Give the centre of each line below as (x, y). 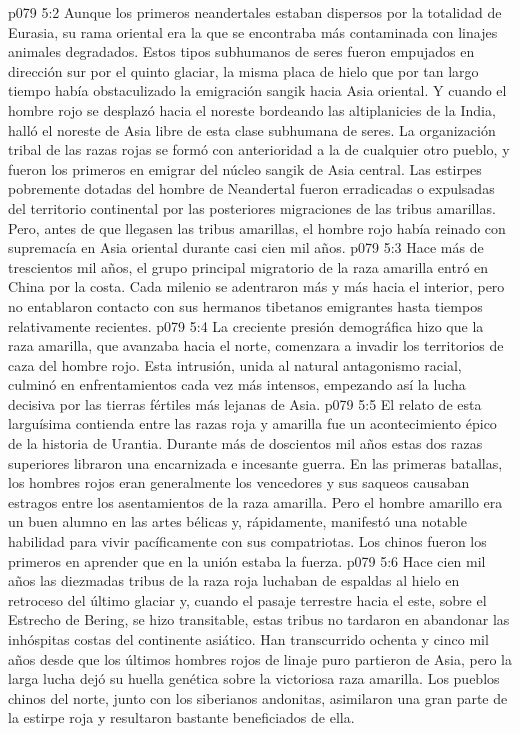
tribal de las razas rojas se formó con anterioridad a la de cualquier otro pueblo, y (259, 149)
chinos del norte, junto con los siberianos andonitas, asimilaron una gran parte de (258, 697)
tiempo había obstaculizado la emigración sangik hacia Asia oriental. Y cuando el (257, 90)
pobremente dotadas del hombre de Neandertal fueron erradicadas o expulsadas (251, 188)
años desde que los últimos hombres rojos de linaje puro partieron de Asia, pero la (260, 658)
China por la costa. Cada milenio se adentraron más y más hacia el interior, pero (256, 286)
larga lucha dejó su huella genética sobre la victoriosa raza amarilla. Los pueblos (254, 678)
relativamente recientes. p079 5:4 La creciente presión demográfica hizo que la (246, 325)
